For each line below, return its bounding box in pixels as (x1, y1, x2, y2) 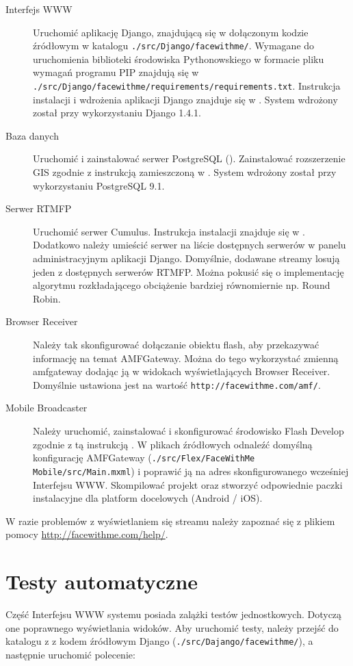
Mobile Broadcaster (5, 400, 88, 415)
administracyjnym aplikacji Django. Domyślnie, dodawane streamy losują (33, 251, 340, 266)
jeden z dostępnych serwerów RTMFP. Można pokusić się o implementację (33, 264, 344, 279)
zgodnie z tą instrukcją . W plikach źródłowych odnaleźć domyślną (33, 437, 313, 451)
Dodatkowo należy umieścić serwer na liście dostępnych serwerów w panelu (33, 238, 346, 252)
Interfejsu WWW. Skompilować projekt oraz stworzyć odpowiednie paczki (33, 477, 343, 491)
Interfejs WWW (5, 2, 73, 16)
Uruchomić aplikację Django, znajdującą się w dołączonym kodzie (33, 25, 309, 39)
